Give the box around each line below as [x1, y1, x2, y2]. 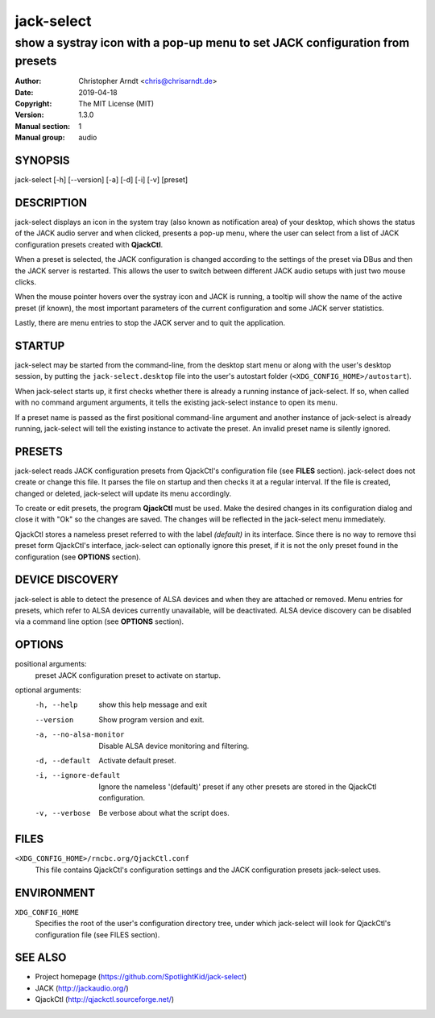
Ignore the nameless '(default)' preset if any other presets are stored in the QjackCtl [98, 782, 377, 792]
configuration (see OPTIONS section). [14, 552, 141, 562]
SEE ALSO [14, 951, 67, 965]
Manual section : [14, 121, 71, 131]
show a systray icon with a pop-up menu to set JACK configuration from [14, 35, 410, 50]
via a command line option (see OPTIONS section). [14, 617, 184, 626]
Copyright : [14, 99, 52, 109]
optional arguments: [14, 685, 82, 695]
